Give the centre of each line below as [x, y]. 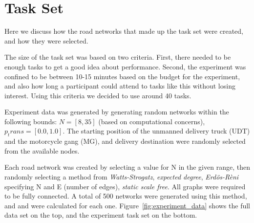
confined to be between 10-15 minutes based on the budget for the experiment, [122, 76]
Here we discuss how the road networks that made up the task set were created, [124, 31]
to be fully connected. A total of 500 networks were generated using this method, [126, 196]
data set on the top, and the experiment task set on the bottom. [101, 215]
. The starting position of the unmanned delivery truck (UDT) [156, 131]
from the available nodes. [42, 150]
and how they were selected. [46, 40]
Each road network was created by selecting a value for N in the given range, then [127, 167]
